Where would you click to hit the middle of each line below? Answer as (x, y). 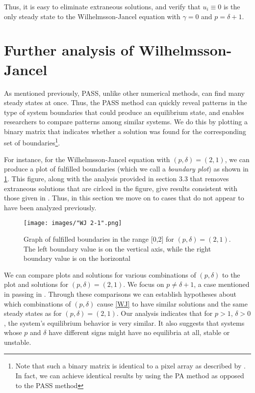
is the (232, 6)
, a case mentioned (222, 284)
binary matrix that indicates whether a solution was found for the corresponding (125, 131)
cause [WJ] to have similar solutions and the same (172, 303)
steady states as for (33, 313)
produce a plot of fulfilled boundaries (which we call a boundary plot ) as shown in (126, 169)
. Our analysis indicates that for (165, 313)
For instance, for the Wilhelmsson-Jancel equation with (87, 159)
